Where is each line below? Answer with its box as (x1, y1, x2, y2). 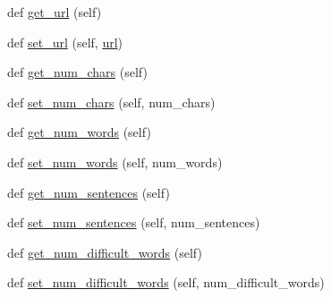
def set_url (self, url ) (7, 32, 123, 51)
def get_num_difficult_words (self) (7, 243, 202, 261)
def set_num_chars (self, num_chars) (7, 92, 216, 111)
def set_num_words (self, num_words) (7, 152, 223, 171)
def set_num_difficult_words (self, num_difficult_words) (7, 273, 325, 292)
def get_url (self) (7, 3, 102, 21)
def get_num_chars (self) (7, 63, 148, 81)
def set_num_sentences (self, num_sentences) (7, 213, 260, 232)
